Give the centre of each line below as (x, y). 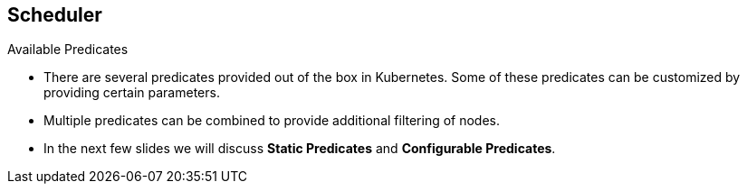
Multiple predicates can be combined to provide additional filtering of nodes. (272, 121)
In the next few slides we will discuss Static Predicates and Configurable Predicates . (300, 149)
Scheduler (55, 15)
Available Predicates (68, 50)
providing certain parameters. (132, 93)
